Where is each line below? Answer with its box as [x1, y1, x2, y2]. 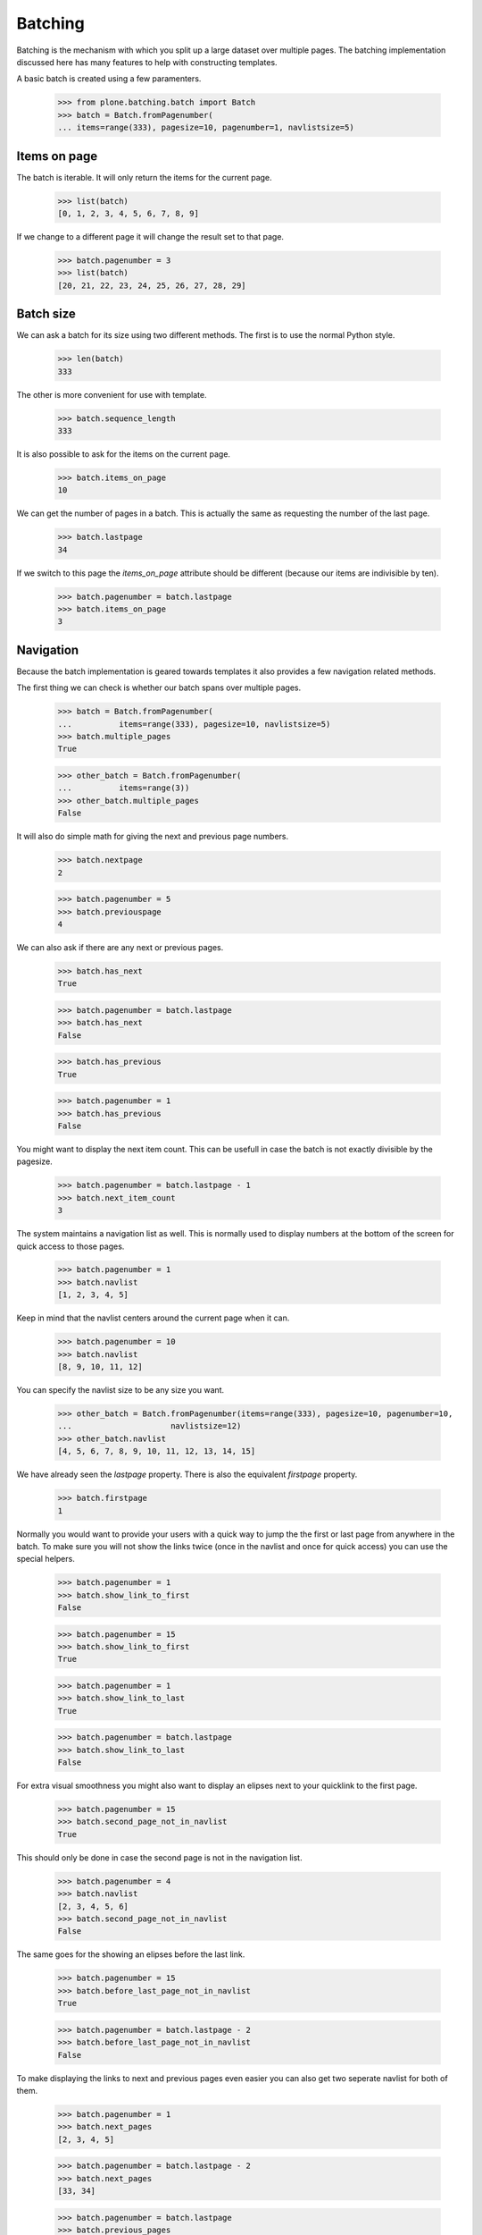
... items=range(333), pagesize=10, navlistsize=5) [57, 719, 331, 729]
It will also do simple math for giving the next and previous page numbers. [16, 831, 289, 842]
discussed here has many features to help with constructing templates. [16, 56, 278, 67]
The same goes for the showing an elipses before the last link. [16, 1949, 245, 1960]
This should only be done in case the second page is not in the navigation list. [16, 1851, 303, 1863]
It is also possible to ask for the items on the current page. [16, 448, 231, 460]
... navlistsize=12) [57, 1421, 242, 1431]
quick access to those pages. [16, 1241, 125, 1252]
